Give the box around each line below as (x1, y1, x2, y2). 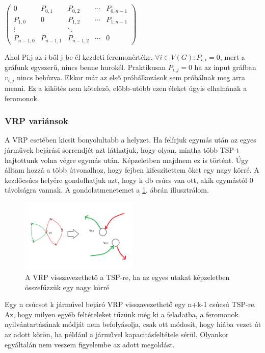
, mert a (220, 51, 245, 62)
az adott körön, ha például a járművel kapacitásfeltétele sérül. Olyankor (5, 328, 229, 339)
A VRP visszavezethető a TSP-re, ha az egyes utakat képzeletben (25, 271, 230, 282)
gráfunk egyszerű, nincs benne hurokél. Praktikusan (5, 62, 166, 73)
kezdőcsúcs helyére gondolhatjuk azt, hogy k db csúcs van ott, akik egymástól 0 (5, 174, 253, 185)
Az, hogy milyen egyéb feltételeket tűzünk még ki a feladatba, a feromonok (5, 309, 238, 319)
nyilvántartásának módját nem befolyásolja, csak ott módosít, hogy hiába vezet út (5, 319, 261, 330)
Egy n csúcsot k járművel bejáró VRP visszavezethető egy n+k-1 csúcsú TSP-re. (5, 299, 256, 310)
